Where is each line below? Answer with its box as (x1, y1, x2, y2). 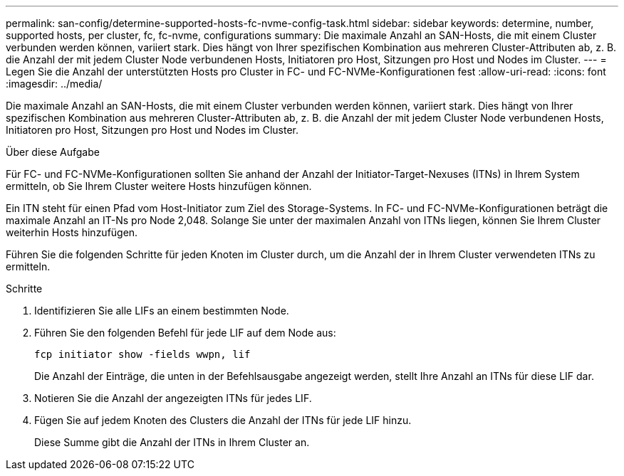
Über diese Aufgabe (6, 146, 100, 158)
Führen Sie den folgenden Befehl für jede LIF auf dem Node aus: (34, 327, 336, 339)
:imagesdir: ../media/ (6, 78, 103, 90)
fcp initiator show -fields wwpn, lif (34, 349, 251, 360)
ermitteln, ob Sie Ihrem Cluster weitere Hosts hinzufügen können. (6, 180, 312, 192)
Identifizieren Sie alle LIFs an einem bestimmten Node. (34, 305, 289, 317)
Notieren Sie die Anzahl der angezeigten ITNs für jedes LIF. (34, 392, 312, 404)
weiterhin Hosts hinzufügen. (6, 226, 138, 238)
